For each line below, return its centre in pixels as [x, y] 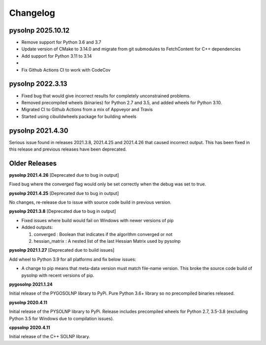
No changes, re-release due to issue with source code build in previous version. [90, 202]
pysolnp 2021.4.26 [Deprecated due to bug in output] [64, 175]
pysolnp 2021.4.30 [39, 131]
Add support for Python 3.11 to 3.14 [57, 56]
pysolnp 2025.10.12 [39, 30]
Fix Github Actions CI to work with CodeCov [66, 70]
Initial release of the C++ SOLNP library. [50, 337]
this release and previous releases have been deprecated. [68, 149]
